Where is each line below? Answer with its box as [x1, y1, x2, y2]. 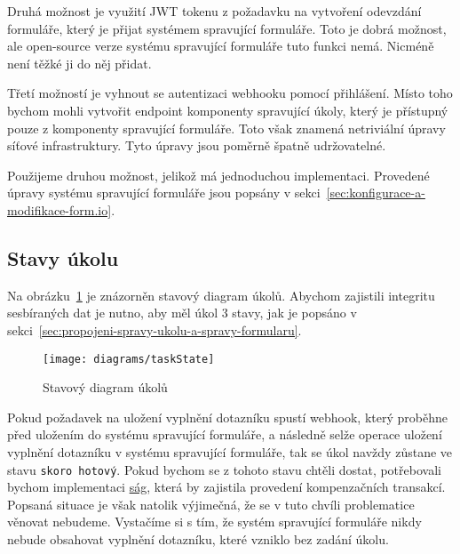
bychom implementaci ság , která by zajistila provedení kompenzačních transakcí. [7, 478, 446, 496]
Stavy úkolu [7, 244, 119, 271]
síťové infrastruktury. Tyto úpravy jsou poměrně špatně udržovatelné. [7, 136, 386, 155]
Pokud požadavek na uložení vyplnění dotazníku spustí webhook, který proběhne [7, 407, 448, 426]
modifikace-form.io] [7, 200, 112, 219]
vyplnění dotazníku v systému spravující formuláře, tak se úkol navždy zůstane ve [7, 442, 453, 461]
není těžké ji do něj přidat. [7, 53, 152, 72]
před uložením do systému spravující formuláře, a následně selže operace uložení [7, 425, 442, 444]
